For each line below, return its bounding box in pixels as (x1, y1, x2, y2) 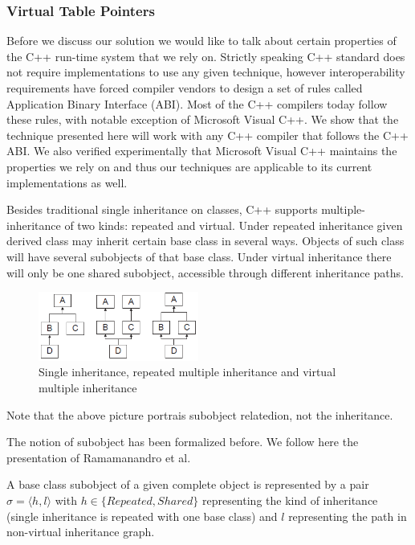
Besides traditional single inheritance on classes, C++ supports (6, 201, 318, 218)
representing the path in (288, 507, 407, 524)
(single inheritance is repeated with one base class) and (6, 507, 278, 524)
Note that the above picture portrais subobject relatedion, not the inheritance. (6, 406, 393, 423)
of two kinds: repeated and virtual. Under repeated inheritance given (64, 216, 403, 233)
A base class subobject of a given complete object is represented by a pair (6, 476, 369, 493)
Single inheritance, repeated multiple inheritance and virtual (39, 363, 336, 380)
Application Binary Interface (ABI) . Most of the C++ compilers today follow (6, 95, 388, 112)
